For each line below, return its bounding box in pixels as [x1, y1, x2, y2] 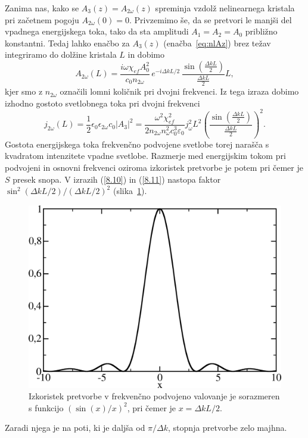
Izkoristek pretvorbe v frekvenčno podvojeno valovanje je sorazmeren [29, 390, 280, 402]
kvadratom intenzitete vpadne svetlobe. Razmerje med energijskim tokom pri [5, 149, 286, 162]
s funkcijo [29, 401, 64, 414]
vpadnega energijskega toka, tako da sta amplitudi [5, 25, 189, 37]
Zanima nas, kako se [5, 2, 79, 14]
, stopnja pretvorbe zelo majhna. [168, 421, 287, 434]
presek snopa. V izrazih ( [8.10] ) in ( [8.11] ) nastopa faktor [13, 173, 221, 185]
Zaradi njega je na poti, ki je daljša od [5, 421, 145, 434]
